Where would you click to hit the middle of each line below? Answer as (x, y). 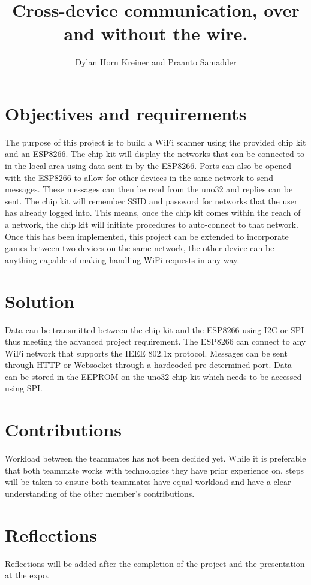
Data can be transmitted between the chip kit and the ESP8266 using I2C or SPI (155, 329)
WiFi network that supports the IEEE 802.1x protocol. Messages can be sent (146, 353)
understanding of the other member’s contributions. (100, 493)
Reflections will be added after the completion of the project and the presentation (155, 563)
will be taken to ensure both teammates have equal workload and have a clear (148, 482)
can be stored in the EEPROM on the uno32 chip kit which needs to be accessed (153, 376)
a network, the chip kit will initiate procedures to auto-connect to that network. (152, 224)
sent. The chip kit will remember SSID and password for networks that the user (151, 200)
